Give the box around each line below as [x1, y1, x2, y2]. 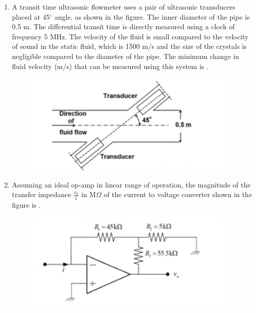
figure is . [12, 199, 41, 210]
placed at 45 [12, 11, 50, 22]
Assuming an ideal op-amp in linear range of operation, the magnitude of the [12, 179, 251, 190]
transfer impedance [12, 189, 71, 200]
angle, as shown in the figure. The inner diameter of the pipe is [54, 11, 250, 22]
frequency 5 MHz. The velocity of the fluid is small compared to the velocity [12, 31, 249, 41]
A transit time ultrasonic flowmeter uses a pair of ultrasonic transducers [12, 2, 235, 12]
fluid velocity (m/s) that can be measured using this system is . [12, 60, 209, 71]
